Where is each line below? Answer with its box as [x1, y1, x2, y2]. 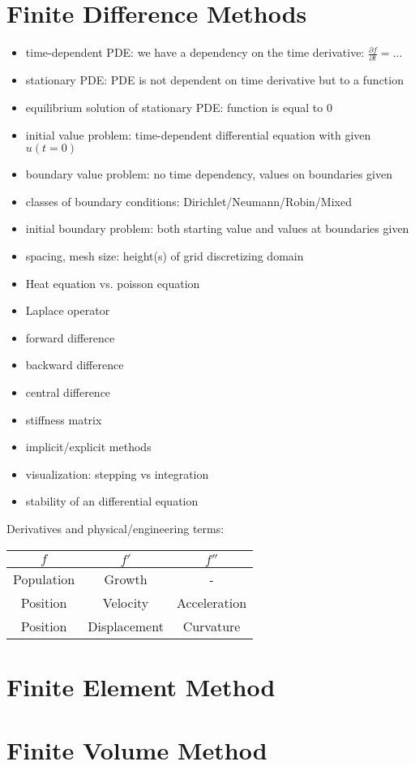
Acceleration [176, 592, 247, 612]
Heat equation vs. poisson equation [25, 274, 200, 291]
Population [13, 569, 75, 588]
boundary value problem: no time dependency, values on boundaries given [25, 166, 393, 183]
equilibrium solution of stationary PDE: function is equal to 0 [25, 99, 332, 116]
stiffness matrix [25, 411, 102, 428]
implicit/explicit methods [25, 438, 152, 455]
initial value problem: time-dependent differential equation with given [25, 126, 371, 143]
